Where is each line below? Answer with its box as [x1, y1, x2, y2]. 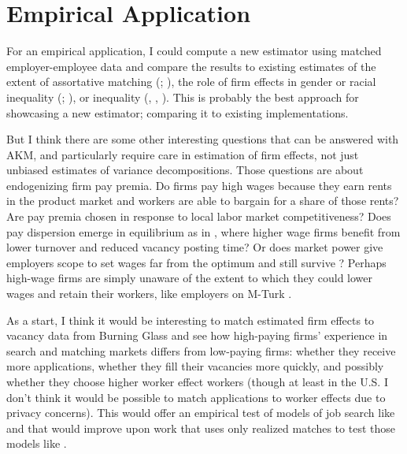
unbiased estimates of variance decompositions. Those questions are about [6, 162, 364, 178]
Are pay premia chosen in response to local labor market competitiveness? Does [6, 208, 391, 225]
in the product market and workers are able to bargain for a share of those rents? [6, 192, 399, 209]
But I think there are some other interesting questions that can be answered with [6, 131, 399, 147]
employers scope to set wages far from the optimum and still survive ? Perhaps [6, 254, 387, 270]
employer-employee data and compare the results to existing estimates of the [6, 58, 376, 74]
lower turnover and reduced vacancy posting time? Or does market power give [6, 239, 383, 255]
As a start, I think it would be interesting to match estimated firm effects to [6, 311, 375, 328]
